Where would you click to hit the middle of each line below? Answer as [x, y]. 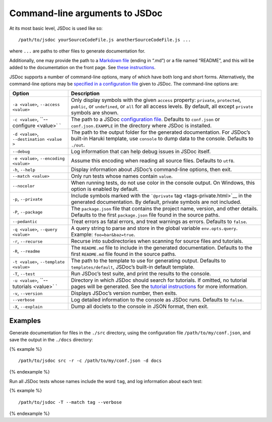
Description [85, 93]
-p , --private [27, 199]
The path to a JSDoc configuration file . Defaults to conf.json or [145, 120]
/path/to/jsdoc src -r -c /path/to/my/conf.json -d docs [90, 360]
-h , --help [24, 170]
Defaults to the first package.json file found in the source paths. [145, 215]
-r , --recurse [27, 241]
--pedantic [25, 221]
